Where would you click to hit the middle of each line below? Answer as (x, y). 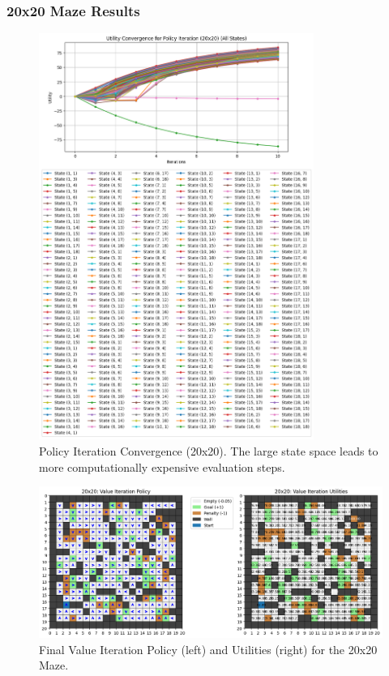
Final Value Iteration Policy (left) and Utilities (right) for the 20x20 (208, 649)
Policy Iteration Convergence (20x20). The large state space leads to (209, 451)
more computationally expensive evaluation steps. (162, 466)
